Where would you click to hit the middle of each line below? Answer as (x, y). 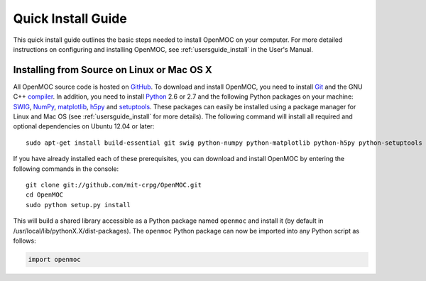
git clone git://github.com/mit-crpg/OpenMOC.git (114, 185)
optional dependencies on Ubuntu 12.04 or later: (84, 126)
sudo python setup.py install (78, 205)
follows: (24, 241)
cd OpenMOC (45, 195)
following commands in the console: (66, 169)
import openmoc (54, 259)
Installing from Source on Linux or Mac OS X (113, 70)
